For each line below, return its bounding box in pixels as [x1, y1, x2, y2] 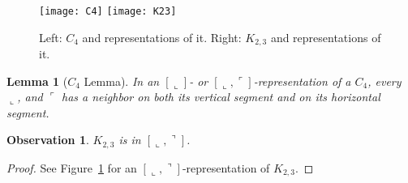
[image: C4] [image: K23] [39, 6, 177, 17]
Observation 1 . [6, 131, 89, 148]
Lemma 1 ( [6, 72, 68, 89]
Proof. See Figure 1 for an [6, 159, 137, 176]
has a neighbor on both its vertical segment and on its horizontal [62, 88, 380, 105]
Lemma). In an [84, 72, 160, 89]
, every [367, 72, 402, 89]
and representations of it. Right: [82, 28, 242, 45]
